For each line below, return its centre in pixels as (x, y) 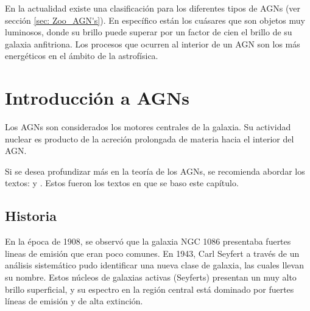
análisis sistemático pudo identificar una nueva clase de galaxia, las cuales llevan (154, 265)
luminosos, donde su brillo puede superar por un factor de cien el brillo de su (149, 32)
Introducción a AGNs (97, 98)
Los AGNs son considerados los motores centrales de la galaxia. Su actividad (148, 127)
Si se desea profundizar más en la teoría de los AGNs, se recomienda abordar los (155, 171)
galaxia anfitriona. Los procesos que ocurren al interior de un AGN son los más (153, 44)
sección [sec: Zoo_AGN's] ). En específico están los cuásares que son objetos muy (155, 20)
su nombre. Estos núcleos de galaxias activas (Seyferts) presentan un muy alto (151, 277)
